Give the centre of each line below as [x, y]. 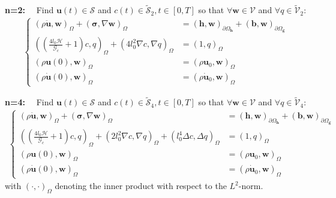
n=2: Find [29, 10]
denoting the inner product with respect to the [141, 186]
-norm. [251, 186]
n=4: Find [29, 102]
